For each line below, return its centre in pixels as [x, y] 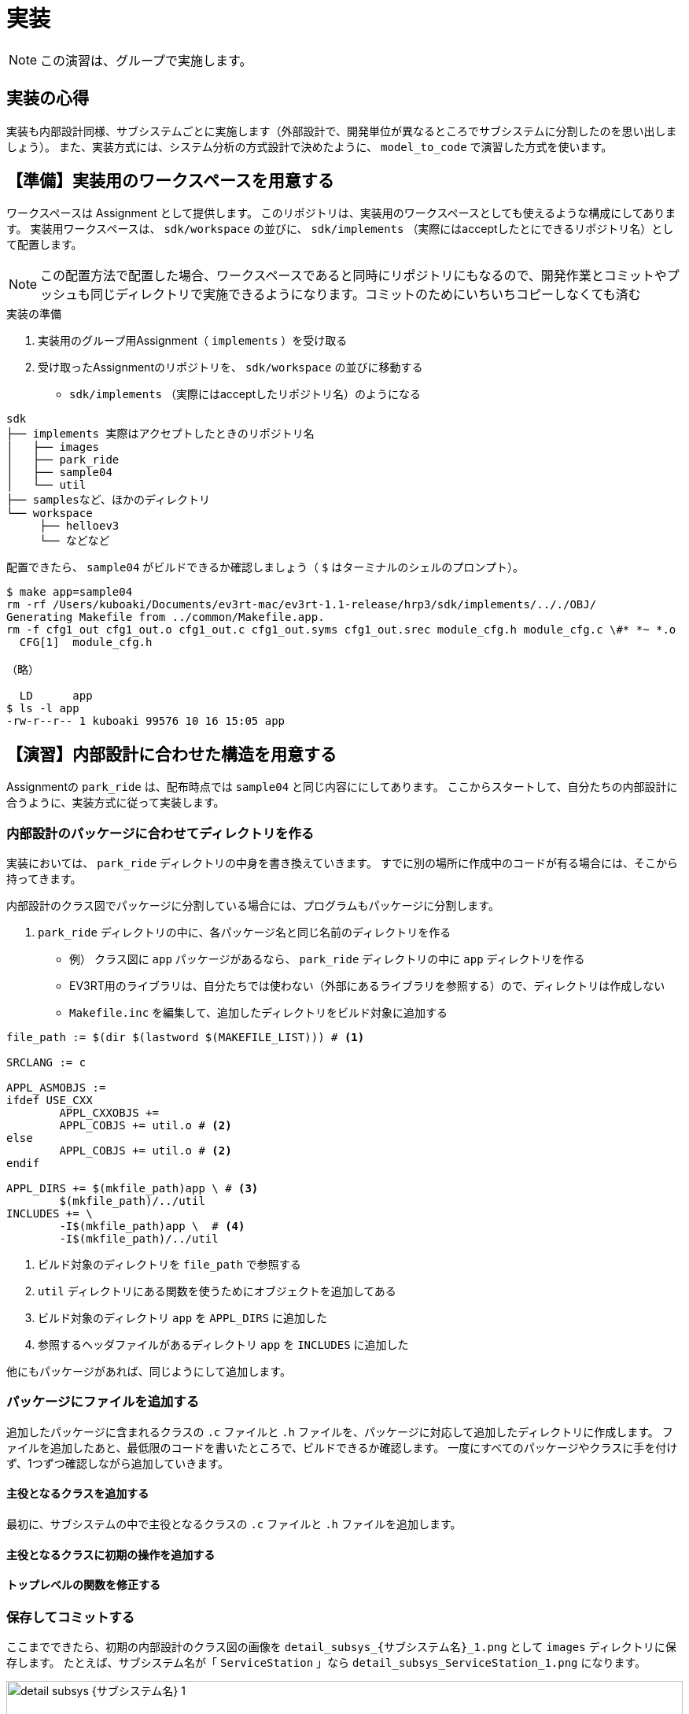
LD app [56, 696]
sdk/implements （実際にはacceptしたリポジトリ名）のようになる [245, 394]
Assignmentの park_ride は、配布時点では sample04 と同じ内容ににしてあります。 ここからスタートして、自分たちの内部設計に [342, 787]
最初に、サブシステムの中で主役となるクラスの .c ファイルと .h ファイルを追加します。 [234, 1524]
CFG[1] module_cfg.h [86, 643]
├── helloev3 [79, 526]
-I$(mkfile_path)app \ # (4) [152, 1226]
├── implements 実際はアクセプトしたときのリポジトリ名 [160, 434]
